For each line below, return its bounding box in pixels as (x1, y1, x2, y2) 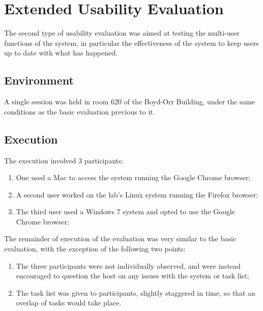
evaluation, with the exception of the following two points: (4, 243, 186, 254)
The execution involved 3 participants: (4, 155, 124, 165)
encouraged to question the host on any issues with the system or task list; (16, 270, 249, 281)
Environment (4, 72, 74, 88)
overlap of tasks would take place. (16, 297, 122, 308)
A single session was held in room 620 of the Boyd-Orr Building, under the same (4, 96, 255, 107)
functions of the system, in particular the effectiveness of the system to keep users (4, 37, 259, 48)
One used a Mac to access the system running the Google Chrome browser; (16, 172, 251, 183)
